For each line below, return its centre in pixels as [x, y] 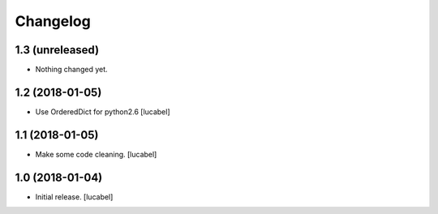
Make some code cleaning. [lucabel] [96, 154]
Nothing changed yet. [72, 70]
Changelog [53, 21]
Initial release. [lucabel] [74, 197]
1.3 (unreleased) [57, 50]
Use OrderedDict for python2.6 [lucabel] [103, 111]
